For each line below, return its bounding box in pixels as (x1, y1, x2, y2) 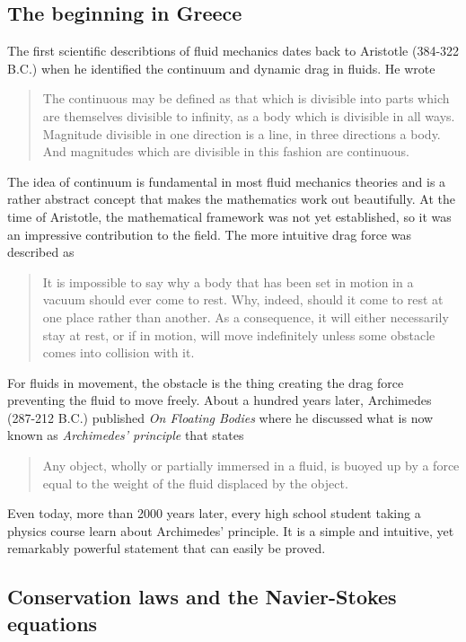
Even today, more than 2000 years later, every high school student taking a (7, 504, 421, 523)
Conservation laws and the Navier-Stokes (7, 583, 397, 611)
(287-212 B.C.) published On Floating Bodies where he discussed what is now (7, 408, 434, 427)
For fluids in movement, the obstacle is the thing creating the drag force (7, 373, 404, 391)
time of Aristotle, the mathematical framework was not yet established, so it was (7, 207, 452, 225)
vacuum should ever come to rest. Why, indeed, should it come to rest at (42, 290, 444, 309)
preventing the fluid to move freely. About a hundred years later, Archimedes (7, 391, 432, 409)
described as (7, 242, 75, 261)
